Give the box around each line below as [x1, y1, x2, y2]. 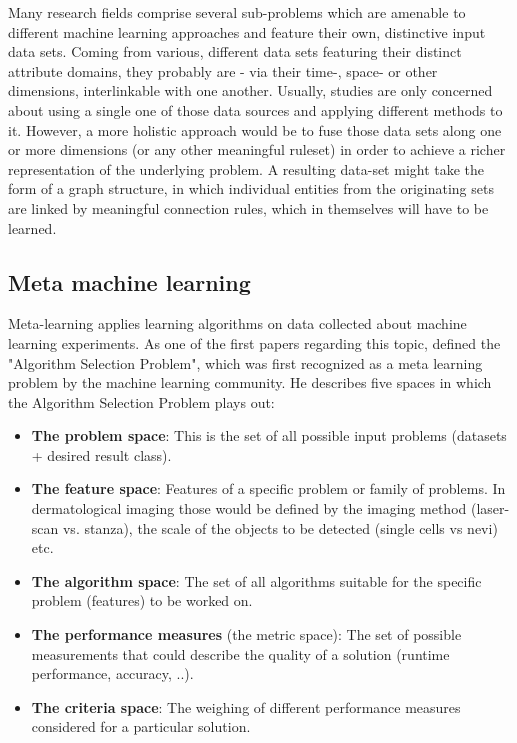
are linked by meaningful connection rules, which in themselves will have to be [8, 197, 489, 218]
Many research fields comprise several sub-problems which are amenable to [8, 2, 466, 22]
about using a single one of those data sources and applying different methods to [8, 99, 503, 120]
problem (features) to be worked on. [31, 590, 253, 611]
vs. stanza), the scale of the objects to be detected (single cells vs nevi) [62, 517, 498, 538]
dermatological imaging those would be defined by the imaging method [31, 498, 467, 519]
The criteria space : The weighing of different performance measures [31, 696, 461, 717]
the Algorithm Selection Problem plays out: [8, 391, 275, 412]
